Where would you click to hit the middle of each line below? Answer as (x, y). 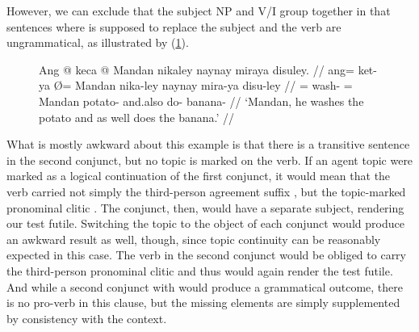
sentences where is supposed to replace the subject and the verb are (174, 26)
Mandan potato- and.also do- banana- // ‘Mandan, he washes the (201, 101)
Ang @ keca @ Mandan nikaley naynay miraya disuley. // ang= (197, 69)
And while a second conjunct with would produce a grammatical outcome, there (205, 286)
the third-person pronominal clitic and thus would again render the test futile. (200, 270)
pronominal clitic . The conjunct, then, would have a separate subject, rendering (205, 207)
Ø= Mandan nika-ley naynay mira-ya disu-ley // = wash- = (203, 85)
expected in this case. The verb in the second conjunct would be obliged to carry (206, 255)
